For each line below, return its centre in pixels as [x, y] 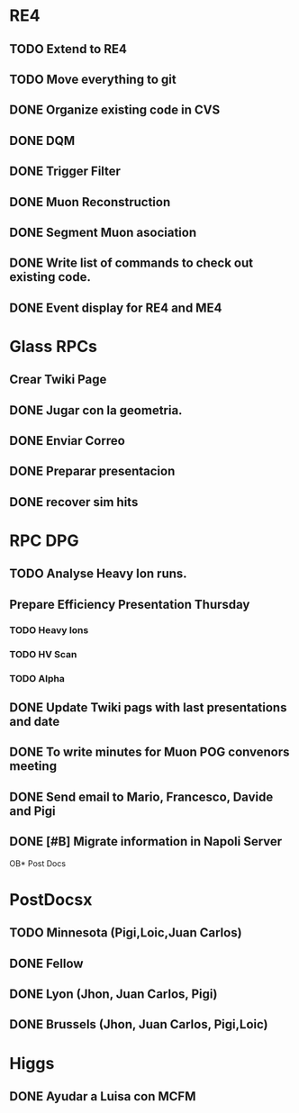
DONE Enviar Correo [68, 441]
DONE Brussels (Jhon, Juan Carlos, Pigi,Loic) [139, 1024]
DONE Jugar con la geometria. [96, 410]
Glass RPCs [53, 346]
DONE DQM [42, 140]
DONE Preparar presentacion [92, 471]
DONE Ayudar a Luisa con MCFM [103, 1096]
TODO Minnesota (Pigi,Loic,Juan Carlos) [126, 933]
